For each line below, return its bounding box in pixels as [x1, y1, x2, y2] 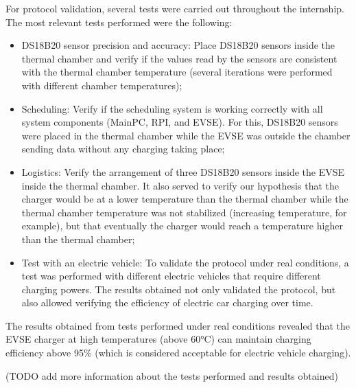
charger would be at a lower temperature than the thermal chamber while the [21, 192, 348, 206]
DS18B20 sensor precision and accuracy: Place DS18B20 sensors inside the [21, 38, 335, 52]
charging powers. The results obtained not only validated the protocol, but [21, 282, 336, 296]
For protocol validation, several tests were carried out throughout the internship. [5, 1, 344, 15]
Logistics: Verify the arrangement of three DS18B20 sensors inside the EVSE [21, 164, 345, 179]
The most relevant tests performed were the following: [5, 14, 233, 29]
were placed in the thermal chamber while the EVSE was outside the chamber [21, 128, 351, 142]
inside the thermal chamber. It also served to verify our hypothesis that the [21, 178, 339, 192]
